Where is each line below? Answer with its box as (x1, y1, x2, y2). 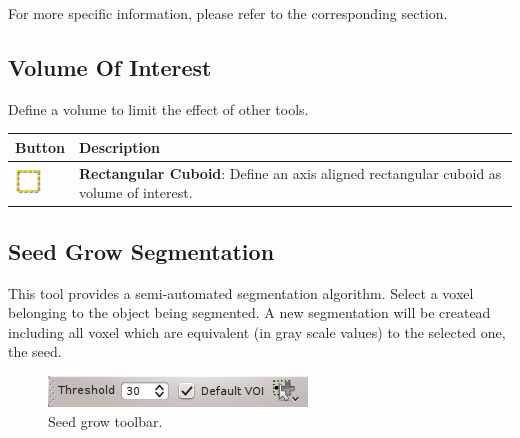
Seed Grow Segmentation (8, 235, 275, 266)
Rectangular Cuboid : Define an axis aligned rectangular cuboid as (78, 162, 502, 183)
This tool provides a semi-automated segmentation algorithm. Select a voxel (8, 282, 474, 303)
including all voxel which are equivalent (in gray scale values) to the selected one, (8, 321, 506, 342)
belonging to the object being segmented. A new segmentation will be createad (8, 302, 491, 323)
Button (15, 136, 65, 157)
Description (78, 136, 160, 157)
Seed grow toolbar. (48, 410, 163, 431)
